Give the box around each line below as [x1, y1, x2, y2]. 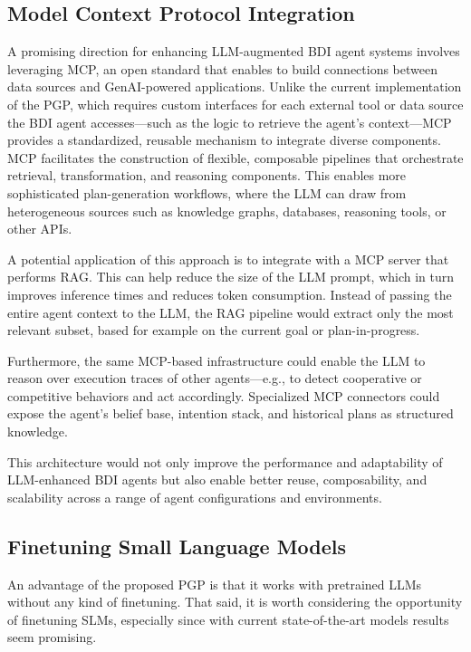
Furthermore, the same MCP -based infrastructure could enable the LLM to [7, 350, 426, 369]
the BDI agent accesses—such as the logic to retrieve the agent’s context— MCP [7, 112, 452, 131]
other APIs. [7, 219, 72, 238]
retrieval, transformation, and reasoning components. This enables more [7, 166, 407, 185]
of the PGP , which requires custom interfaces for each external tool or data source [7, 94, 464, 113]
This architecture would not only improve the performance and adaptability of [7, 452, 443, 471]
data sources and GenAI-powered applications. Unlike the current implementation [7, 77, 462, 96]
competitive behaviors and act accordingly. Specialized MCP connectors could [7, 386, 440, 405]
